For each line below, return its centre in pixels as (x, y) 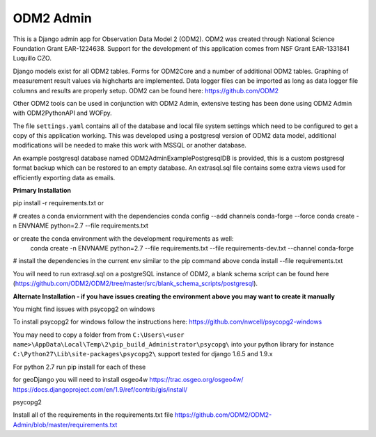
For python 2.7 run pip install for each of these (79, 367)
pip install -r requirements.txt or (58, 203)
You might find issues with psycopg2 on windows (84, 309)
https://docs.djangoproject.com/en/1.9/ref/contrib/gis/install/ (100, 389)
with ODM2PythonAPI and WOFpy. (63, 113)
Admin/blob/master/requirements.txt (65, 424)
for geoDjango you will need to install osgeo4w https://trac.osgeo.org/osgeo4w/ (128, 380)
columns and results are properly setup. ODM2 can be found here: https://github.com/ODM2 (146, 90)
